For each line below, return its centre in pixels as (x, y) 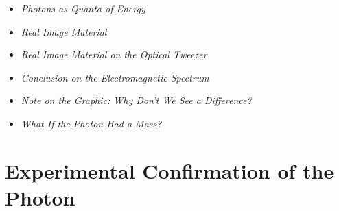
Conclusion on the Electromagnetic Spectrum (115, 77)
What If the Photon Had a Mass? (91, 123)
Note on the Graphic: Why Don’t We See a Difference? (136, 100)
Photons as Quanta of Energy (83, 8)
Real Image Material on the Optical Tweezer (114, 54)
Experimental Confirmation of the (169, 170)
